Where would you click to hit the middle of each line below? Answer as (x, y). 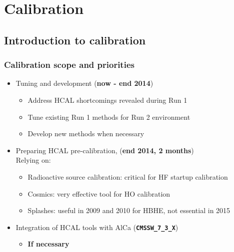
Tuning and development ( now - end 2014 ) (84, 83)
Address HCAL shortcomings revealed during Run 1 (107, 100)
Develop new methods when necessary (86, 133)
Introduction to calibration (75, 40)
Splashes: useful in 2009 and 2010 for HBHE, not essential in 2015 (129, 210)
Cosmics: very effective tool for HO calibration (99, 193)
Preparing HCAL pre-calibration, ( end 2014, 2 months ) (105, 150)
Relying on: (33, 160)
